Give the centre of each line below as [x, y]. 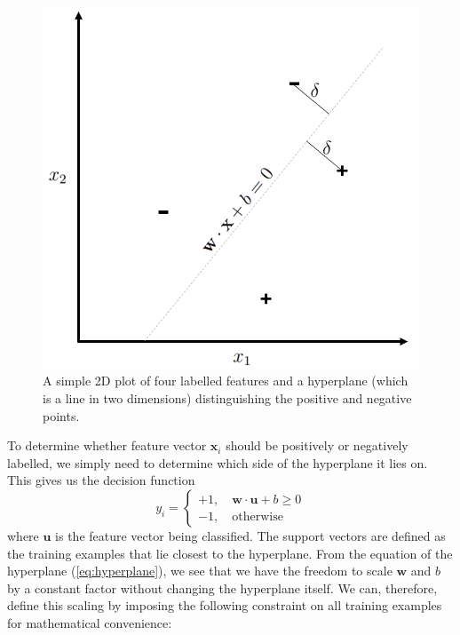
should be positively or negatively [317, 445]
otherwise [258, 516]
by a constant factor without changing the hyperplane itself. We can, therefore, [222, 587]
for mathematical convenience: [90, 622]
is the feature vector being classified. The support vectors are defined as [250, 536]
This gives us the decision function [101, 480]
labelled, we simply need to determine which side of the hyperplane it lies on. [218, 462]
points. [61, 415]
